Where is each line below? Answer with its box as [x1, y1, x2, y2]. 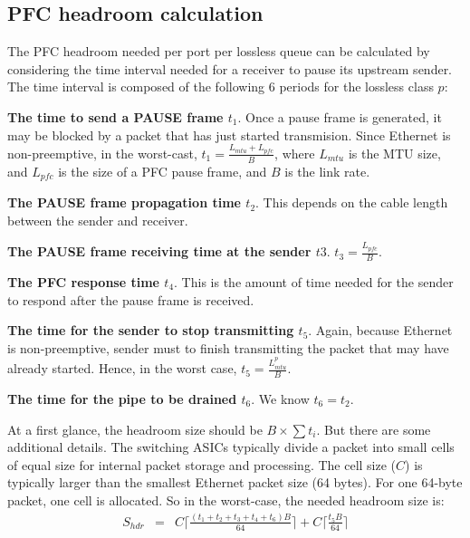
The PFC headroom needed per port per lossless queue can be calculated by [7, 42, 430, 61]
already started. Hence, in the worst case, [7, 359, 237, 378]
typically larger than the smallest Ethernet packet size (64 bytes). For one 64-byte [7, 473, 463, 492]
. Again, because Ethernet [308, 321, 453, 340]
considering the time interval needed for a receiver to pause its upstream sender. [7, 59, 453, 78]
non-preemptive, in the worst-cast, [7, 143, 197, 162]
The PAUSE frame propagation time [7, 193, 241, 212]
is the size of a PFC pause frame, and [58, 161, 267, 180]
